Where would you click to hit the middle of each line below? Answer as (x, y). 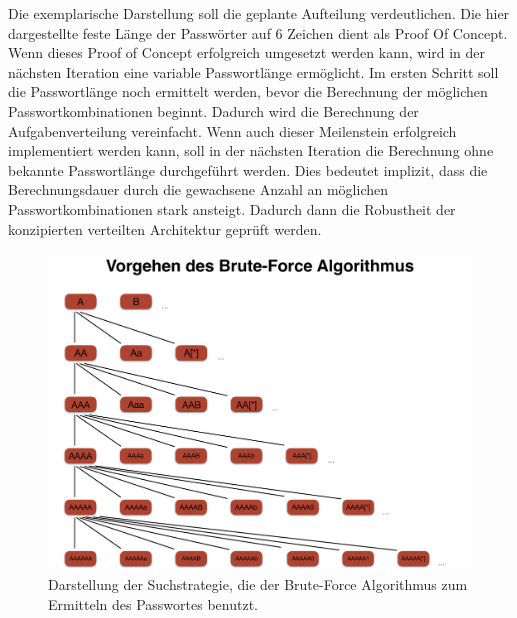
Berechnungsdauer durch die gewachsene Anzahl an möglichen (198, 189)
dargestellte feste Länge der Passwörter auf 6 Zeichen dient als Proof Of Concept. (258, 32)
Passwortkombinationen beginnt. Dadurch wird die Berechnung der (213, 110)
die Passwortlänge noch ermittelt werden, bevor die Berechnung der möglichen (248, 91)
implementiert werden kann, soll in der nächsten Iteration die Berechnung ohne (251, 150)
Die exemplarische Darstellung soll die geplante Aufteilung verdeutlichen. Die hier (259, 13)
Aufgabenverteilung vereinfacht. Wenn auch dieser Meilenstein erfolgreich (232, 130)
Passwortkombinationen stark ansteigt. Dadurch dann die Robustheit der (232, 208)
